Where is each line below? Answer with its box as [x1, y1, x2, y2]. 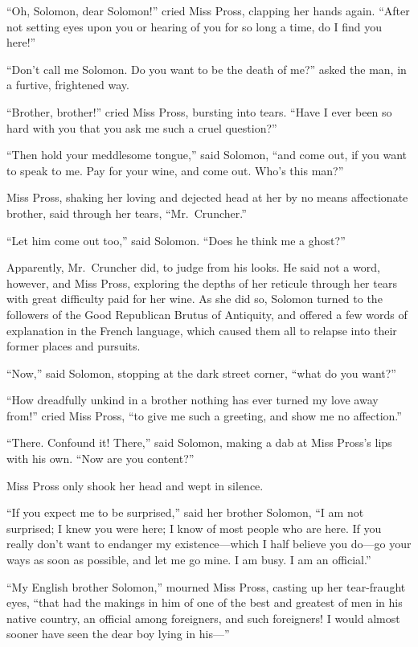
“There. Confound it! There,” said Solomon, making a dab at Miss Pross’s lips [6, 434, 392, 451]
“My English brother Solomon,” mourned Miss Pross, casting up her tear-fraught [6, 578, 406, 595]
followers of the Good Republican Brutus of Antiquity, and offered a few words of [6, 305, 408, 322]
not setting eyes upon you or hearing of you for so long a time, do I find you [6, 18, 383, 35]
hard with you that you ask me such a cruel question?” [6, 119, 277, 136]
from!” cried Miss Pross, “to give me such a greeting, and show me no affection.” [6, 407, 402, 424]
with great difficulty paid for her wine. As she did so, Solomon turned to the [6, 290, 383, 307]
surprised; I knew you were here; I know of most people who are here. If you [6, 519, 382, 536]
